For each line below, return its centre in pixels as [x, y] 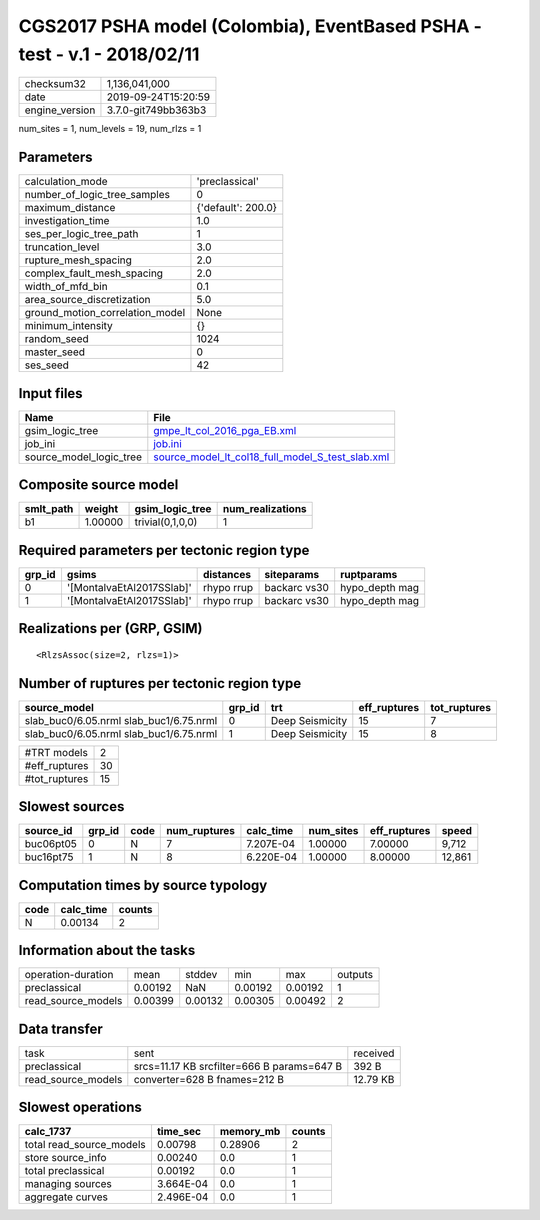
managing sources [68, 1184]
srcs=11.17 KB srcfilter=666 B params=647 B [238, 1066]
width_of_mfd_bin [66, 287]
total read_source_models [85, 1145]
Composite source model [98, 485]
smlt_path [49, 509]
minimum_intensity [69, 326]
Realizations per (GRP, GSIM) [110, 628]
